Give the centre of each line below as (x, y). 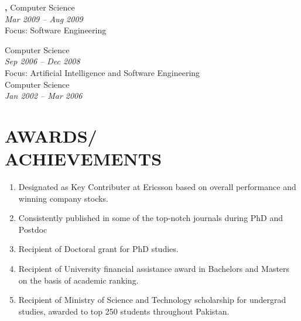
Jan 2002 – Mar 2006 (44, 96)
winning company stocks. (63, 198)
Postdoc (33, 229)
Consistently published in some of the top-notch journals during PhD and (151, 218)
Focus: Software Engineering (56, 30)
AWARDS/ (51, 135)
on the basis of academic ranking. (78, 280)
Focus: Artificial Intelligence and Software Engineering (102, 72)
